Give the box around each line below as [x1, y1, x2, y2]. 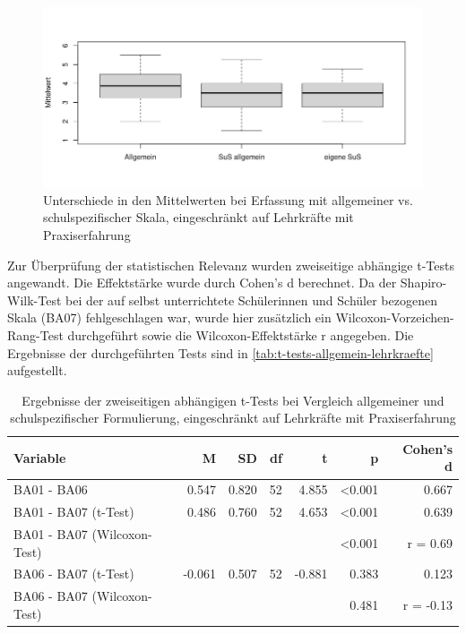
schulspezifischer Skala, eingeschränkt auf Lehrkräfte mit [43, 208, 354, 227]
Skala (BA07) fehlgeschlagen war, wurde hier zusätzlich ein [7, 308, 332, 327]
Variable [13, 448, 66, 467]
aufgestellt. [7, 361, 67, 380]
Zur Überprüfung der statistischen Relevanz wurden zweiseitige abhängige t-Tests [7, 255, 454, 274]
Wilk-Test [7, 290, 62, 309]
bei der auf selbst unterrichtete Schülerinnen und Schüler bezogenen [65, 290, 437, 309]
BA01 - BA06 [13, 480, 88, 499]
